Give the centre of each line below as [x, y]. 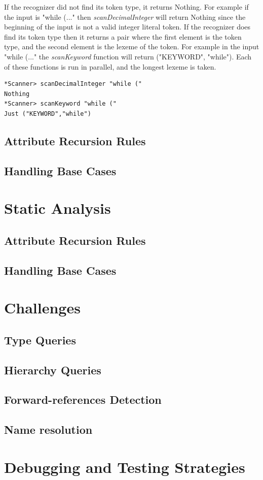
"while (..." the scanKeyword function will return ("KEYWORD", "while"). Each [128, 56]
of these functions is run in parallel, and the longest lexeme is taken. [110, 66]
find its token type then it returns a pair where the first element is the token [123, 36]
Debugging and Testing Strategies [125, 467]
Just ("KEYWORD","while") [48, 114]
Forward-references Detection [83, 399]
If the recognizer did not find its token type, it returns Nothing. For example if [126, 7]
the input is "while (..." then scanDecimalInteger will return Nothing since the [125, 17]
